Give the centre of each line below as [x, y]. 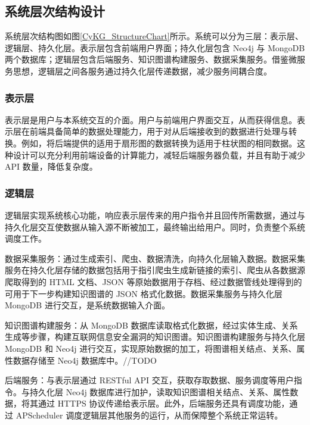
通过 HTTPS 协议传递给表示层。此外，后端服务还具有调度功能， [164, 403]
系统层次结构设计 [55, 11]
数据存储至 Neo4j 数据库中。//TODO [85, 360]
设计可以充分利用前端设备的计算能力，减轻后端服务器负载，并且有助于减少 [159, 154]
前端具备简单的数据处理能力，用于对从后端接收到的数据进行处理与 [159, 131]
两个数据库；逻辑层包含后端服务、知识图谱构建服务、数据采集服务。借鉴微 [151, 59]
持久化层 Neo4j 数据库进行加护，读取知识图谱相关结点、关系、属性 [160, 391]
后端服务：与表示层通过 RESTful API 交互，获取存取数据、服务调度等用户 [149, 380]
